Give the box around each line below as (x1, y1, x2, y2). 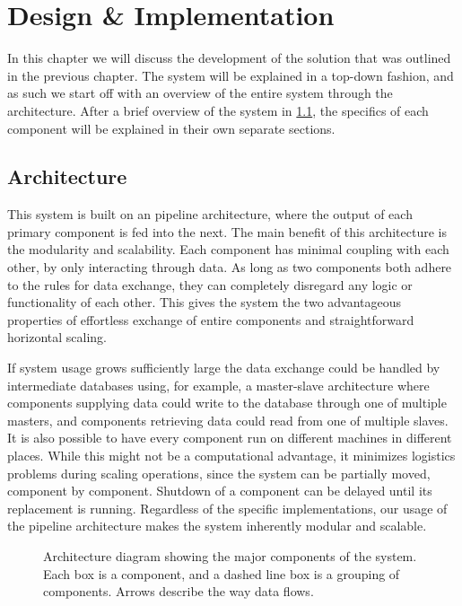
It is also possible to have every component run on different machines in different (7, 428, 452, 447)
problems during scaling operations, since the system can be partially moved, (7, 463, 431, 482)
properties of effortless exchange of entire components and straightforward (7, 310, 414, 329)
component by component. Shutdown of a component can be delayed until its (7, 481, 432, 500)
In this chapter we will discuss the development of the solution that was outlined (7, 48, 451, 67)
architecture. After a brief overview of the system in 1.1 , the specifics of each (7, 101, 429, 119)
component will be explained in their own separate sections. (7, 119, 336, 137)
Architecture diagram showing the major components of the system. (43, 546, 417, 565)
